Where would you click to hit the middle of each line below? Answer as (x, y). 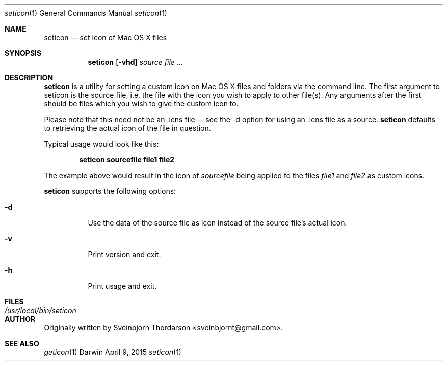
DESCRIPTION (29, 78)
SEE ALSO (22, 343)
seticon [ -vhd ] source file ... (135, 62)
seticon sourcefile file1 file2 (127, 160)
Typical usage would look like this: (101, 144)
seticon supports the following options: (110, 191)
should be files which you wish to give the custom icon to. (141, 104)
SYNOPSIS (23, 53)
